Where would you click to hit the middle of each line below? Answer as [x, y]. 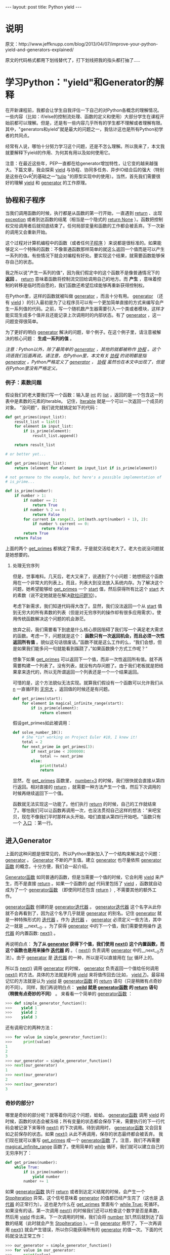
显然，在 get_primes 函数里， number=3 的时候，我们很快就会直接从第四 [89, 781]
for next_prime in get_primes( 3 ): [58, 747]
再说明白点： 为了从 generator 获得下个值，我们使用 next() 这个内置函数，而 [85, 944]
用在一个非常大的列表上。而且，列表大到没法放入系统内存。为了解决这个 [88, 582]
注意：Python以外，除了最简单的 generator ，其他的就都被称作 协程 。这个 [83, 349]
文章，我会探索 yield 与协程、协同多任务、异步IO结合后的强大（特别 [93, 169]
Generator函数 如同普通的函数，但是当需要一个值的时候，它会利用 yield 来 [82, 877]
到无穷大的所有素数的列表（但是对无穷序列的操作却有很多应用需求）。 [84, 612]
